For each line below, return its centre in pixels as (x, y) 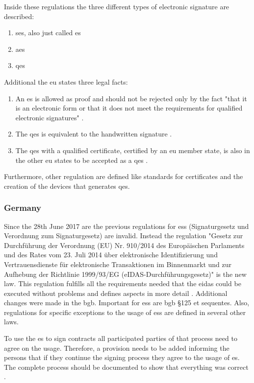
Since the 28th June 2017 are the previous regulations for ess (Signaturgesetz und (127, 226)
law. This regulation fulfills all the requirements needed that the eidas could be (123, 283)
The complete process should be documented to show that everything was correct (126, 367)
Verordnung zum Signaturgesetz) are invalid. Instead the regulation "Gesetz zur (124, 236)
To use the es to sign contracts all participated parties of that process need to (121, 338)
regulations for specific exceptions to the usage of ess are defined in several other (125, 312)
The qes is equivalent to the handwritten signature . (94, 134)
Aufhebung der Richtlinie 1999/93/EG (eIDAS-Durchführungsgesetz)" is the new (125, 274)
